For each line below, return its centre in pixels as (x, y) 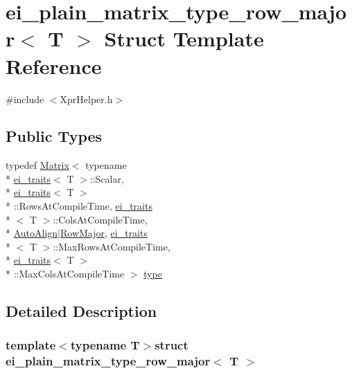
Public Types (54, 136)
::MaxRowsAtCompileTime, (112, 246)
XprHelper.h (86, 99)
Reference (54, 65)
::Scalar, (107, 178)
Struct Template (184, 38)
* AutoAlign (32, 233)
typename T (105, 345)
